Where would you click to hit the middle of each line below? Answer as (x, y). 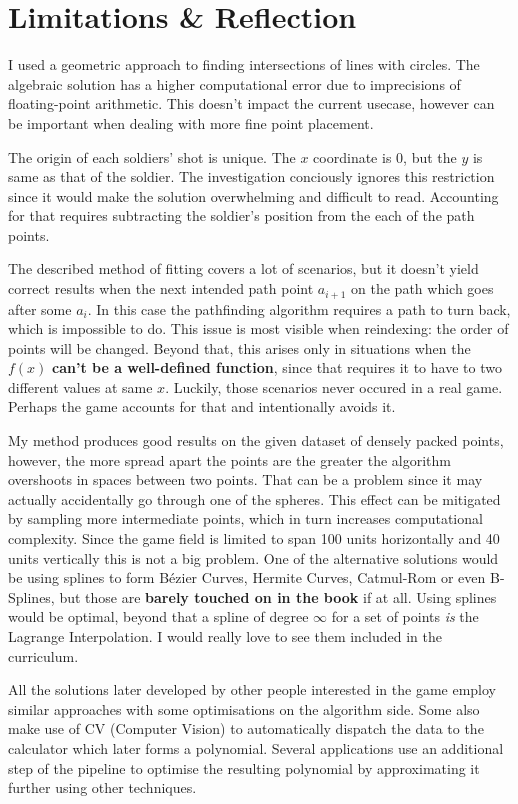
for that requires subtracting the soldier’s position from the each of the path (241, 215)
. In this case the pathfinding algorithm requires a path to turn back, (299, 308)
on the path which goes (422, 288)
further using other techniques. (102, 787)
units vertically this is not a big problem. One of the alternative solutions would (253, 557)
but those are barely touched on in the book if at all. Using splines (278, 596)
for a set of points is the (405, 616)
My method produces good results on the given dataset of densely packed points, (256, 440)
